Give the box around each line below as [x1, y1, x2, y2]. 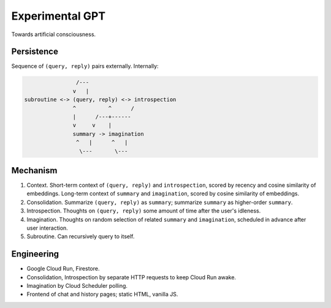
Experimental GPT [11, 9, 106, 23]
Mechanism [11, 165, 58, 176]
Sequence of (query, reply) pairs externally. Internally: [11, 62, 159, 70]
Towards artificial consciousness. [11, 31, 96, 38]
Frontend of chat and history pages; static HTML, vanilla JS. [26, 291, 178, 298]
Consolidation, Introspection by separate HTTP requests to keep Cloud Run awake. [26, 273, 236, 281]
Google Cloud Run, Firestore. [26, 265, 100, 272]
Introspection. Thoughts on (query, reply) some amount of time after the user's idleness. [26, 207, 261, 214]
